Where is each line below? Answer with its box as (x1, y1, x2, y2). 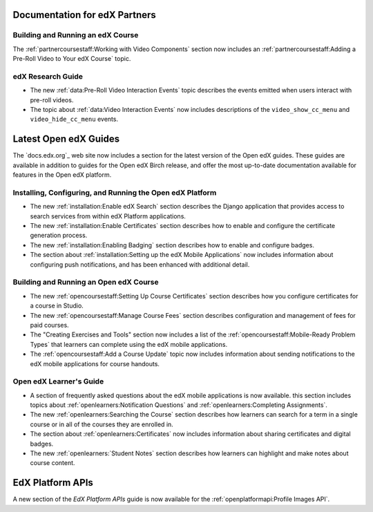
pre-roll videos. (30, 95, 74, 104)
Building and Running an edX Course (12, 30, 139, 40)
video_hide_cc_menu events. (30, 115, 119, 124)
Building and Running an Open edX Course (12, 277, 159, 287)
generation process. (30, 231, 88, 240)
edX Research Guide (12, 71, 83, 81)
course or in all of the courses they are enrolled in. (30, 420, 174, 428)
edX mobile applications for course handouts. (30, 359, 160, 368)
